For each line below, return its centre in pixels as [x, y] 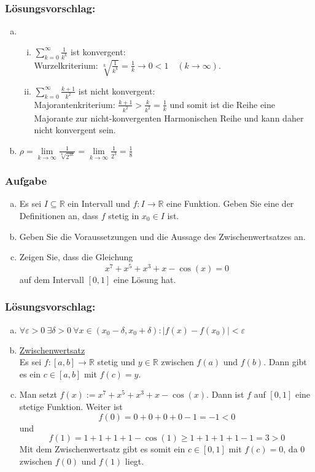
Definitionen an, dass [59, 215]
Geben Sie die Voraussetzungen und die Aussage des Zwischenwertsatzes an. [162, 236]
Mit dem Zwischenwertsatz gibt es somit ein [102, 449]
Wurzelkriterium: [66, 65]
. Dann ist [225, 394]
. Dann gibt [285, 362]
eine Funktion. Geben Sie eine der [230, 203]
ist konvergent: [98, 51]
